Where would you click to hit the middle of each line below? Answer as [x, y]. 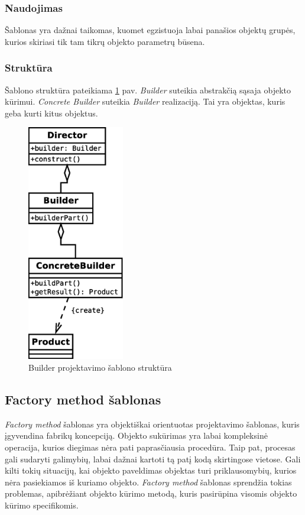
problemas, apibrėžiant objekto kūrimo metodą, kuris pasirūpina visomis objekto [151, 493]
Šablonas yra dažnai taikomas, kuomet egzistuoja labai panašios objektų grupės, [150, 30]
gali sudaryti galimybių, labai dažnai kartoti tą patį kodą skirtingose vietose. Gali [153, 459]
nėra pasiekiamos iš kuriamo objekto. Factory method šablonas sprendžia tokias [148, 482]
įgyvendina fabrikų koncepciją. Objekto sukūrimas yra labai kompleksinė [136, 435]
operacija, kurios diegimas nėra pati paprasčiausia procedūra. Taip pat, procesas [150, 447]
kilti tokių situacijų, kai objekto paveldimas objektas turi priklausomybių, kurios [151, 470]
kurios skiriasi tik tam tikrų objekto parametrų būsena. [105, 41]
